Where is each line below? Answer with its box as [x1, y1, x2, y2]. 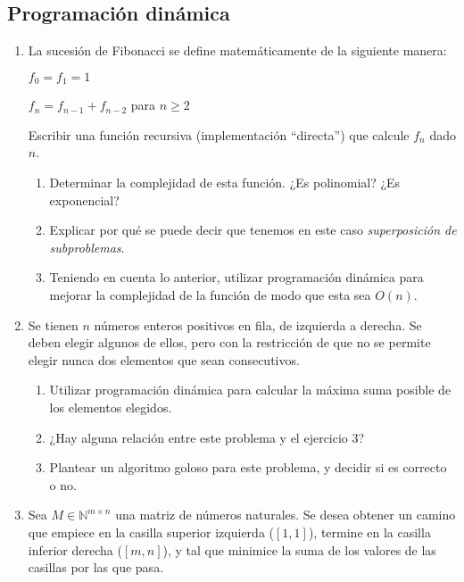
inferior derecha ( [28, 540, 122, 559]
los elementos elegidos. [49, 397, 172, 416]
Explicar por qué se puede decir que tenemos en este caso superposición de [49, 220, 457, 239]
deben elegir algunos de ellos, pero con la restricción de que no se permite [28, 333, 431, 352]
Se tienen [28, 315, 79, 334]
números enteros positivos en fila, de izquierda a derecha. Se [94, 315, 422, 334]
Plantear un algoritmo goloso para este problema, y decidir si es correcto [49, 458, 447, 477]
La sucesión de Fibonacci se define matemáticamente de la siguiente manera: [28, 41, 447, 60]
